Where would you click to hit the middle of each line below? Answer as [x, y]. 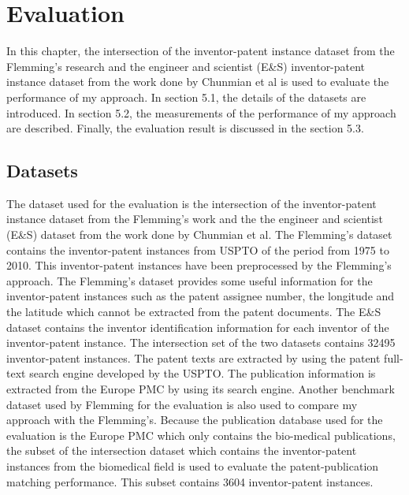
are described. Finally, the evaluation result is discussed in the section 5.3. [185, 128]
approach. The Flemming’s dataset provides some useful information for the [190, 280]
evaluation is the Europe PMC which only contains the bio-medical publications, [201, 435]
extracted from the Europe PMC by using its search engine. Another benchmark [201, 389]
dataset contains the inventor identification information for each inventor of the [198, 327]
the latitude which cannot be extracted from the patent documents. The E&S [194, 312]
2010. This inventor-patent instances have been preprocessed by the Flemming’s [199, 265]
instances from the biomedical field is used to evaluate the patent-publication [193, 465]
